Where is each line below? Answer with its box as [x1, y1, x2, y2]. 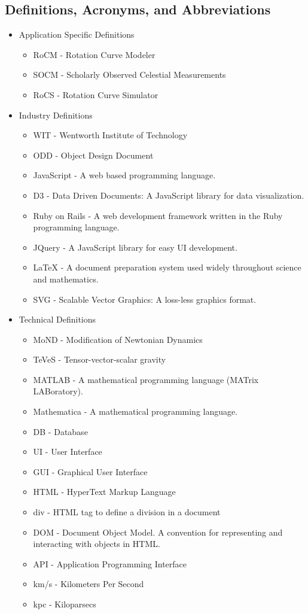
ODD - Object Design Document [33, 148, 154, 161]
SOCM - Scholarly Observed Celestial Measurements [33, 68, 226, 81]
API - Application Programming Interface [33, 557, 187, 570]
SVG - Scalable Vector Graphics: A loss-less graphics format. [33, 293, 257, 305]
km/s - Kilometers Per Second [33, 577, 144, 590]
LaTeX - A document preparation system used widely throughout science [33, 261, 301, 273]
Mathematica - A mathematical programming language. [33, 405, 238, 418]
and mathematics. [33, 272, 99, 285]
